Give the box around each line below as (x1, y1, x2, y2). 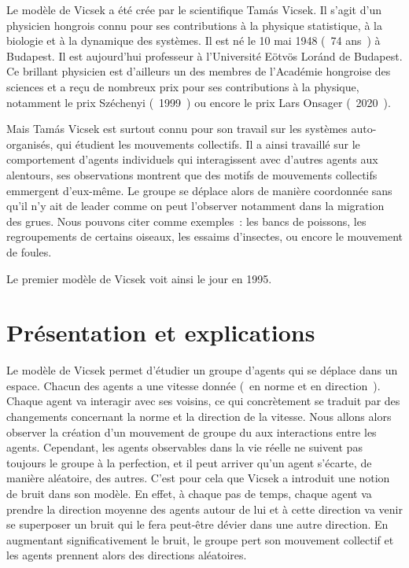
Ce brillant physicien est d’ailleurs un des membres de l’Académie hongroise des (6, 63, 391, 79)
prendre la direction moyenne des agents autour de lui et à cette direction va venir (6, 500, 403, 517)
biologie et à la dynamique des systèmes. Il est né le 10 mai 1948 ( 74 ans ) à (6, 32, 381, 49)
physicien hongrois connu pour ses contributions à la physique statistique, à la (6, 17, 382, 33)
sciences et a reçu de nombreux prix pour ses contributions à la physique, (6, 78, 359, 94)
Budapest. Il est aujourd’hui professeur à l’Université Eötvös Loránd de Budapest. (6, 47, 403, 64)
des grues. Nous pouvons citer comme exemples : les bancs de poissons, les (6, 212, 367, 229)
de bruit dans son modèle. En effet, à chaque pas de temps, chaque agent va (6, 485, 372, 501)
